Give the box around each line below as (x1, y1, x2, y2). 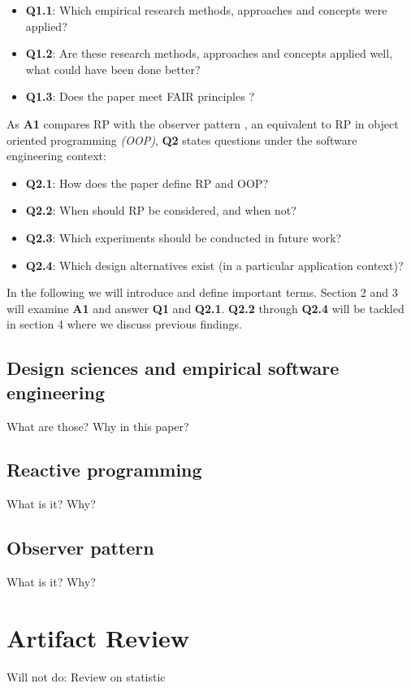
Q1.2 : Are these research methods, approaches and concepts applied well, (25, 45, 393, 62)
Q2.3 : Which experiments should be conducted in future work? (25, 229, 342, 246)
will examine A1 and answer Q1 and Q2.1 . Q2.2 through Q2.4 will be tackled (6, 299, 405, 316)
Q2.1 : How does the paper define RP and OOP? (25, 174, 269, 191)
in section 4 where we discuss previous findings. (6, 316, 242, 333)
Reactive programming (6, 457, 202, 482)
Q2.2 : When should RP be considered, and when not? (25, 202, 296, 219)
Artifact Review (6, 621, 189, 654)
